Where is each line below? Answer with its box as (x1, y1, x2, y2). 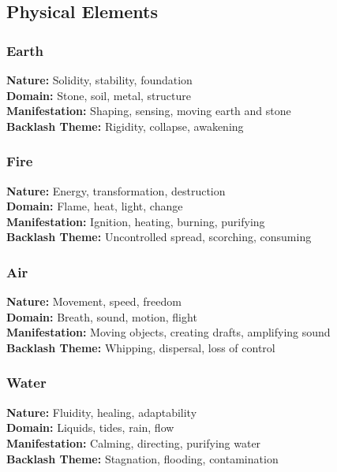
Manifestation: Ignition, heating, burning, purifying (6, 213, 265, 229)
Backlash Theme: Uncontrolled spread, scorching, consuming (6, 229, 312, 245)
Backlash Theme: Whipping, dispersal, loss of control (6, 339, 275, 355)
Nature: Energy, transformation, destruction (6, 182, 226, 199)
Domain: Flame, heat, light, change (6, 198, 183, 214)
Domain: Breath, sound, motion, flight (6, 308, 197, 325)
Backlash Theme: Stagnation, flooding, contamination (6, 450, 279, 466)
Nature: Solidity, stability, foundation (6, 72, 193, 87)
